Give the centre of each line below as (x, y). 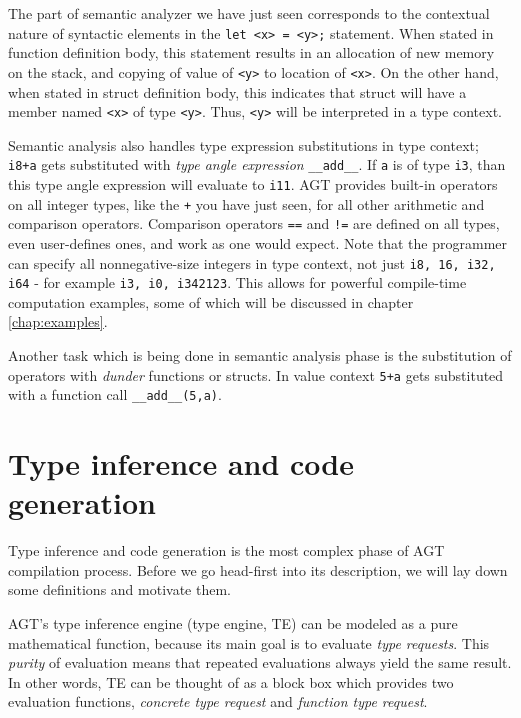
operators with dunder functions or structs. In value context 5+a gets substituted (256, 374)
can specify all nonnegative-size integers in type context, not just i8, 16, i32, (252, 262)
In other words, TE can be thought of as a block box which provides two (231, 681)
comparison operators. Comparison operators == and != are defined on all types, (254, 223)
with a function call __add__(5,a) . (115, 394)
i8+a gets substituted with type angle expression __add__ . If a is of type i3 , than (257, 164)
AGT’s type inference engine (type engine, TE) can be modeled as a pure (233, 623)
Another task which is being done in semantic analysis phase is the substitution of (260, 355)
